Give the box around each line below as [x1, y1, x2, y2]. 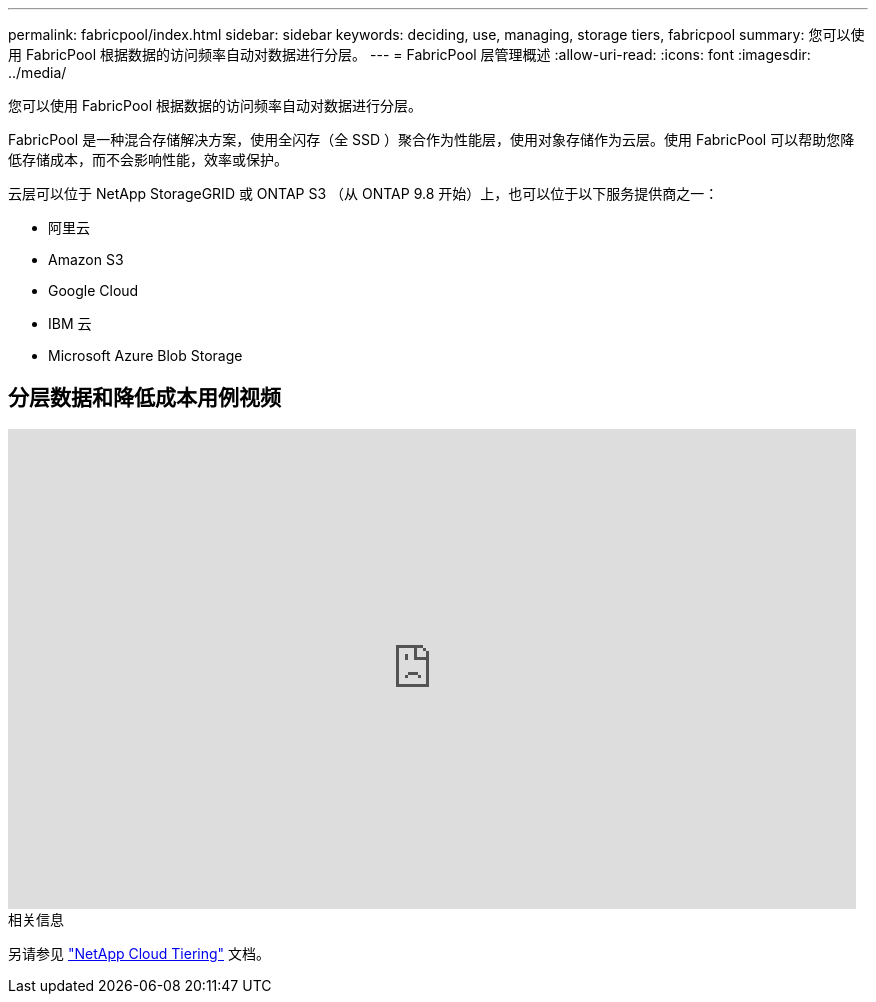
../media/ [8, 64, 67, 81]
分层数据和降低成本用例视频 [8, 385, 281, 411]
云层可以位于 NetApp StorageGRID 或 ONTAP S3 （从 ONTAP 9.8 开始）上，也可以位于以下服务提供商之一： [8, 185, 719, 202]
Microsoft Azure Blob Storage [48, 347, 243, 364]
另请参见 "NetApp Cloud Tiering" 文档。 [8, 944, 270, 962]
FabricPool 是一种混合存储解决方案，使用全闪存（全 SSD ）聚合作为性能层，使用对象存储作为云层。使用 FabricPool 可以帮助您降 [8, 131, 855, 148]
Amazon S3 [48, 251, 124, 268]
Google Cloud [48, 282, 139, 299]
